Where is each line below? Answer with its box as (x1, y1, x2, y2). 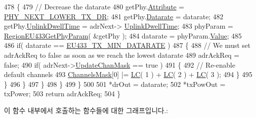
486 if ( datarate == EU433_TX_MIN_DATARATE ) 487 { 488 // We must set (4, 40, 251, 50)
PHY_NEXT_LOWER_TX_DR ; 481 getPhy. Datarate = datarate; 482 (4, 11, 223, 21)
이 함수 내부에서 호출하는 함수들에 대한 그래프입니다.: (4, 105, 168, 115)
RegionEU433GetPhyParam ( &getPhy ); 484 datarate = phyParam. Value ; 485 (4, 30, 242, 40)
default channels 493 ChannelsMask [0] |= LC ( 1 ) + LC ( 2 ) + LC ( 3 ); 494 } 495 (4, 69, 253, 79)
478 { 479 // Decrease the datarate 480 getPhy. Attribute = (4, 1, 184, 11)
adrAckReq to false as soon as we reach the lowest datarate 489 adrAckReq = (4, 49, 240, 60)
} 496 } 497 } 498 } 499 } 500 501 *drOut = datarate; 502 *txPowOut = (4, 79, 225, 89)
